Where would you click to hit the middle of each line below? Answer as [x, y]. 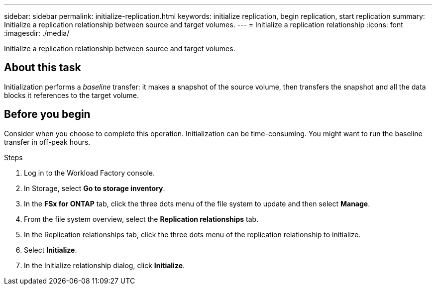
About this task [43, 68]
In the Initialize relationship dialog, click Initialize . [105, 265]
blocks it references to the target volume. [72, 95]
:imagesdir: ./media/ [37, 33]
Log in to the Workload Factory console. [90, 173]
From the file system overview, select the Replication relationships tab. [141, 219]
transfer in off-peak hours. [47, 142]
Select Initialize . [51, 250]
